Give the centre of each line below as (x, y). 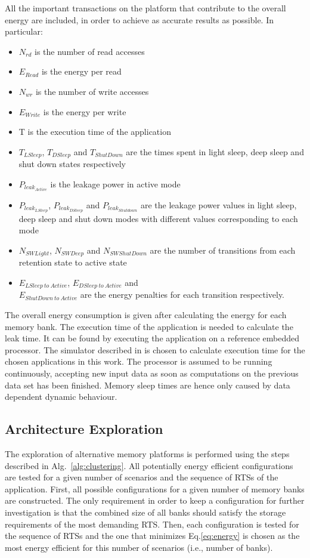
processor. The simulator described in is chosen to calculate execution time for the (155, 349)
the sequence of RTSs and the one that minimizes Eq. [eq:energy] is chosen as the (152, 536)
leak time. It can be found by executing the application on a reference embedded (152, 338)
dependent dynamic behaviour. (61, 397)
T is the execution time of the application (95, 132)
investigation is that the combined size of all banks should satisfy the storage (145, 512)
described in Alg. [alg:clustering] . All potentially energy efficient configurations (149, 465)
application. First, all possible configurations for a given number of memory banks (155, 488)
